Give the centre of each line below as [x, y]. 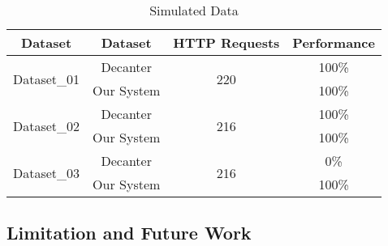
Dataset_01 [47, 78]
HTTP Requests [226, 42]
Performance [334, 42]
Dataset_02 [47, 125]
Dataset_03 [47, 172]
